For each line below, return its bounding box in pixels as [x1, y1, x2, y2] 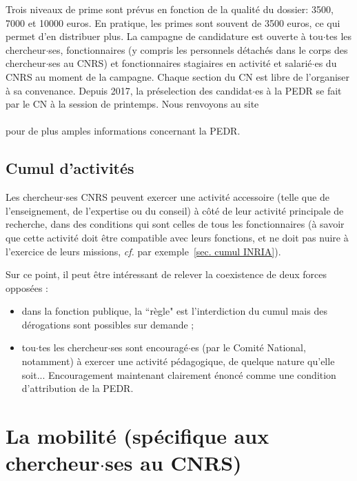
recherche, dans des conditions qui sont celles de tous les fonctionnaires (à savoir [6, 217, 345, 231]
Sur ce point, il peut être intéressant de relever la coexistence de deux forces [6, 267, 327, 282]
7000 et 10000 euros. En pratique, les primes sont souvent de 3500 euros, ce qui [6, 15, 340, 30]
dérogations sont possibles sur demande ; [21, 317, 194, 331]
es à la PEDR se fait [255, 83, 342, 97]
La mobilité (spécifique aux [6, 422, 269, 450]
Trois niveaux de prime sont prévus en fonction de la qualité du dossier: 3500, [6, 2, 334, 16]
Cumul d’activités [6, 157, 134, 179]
